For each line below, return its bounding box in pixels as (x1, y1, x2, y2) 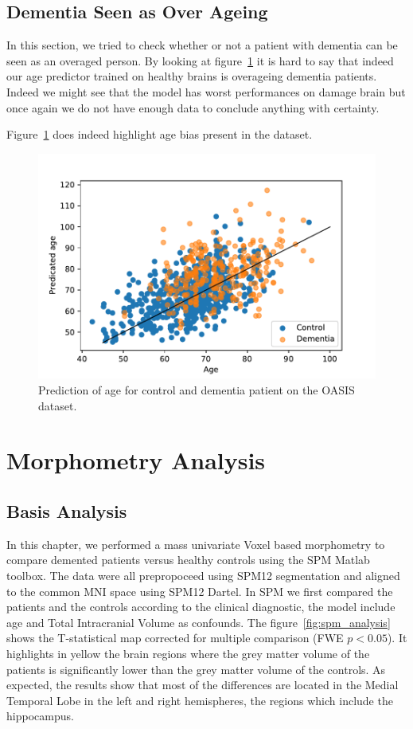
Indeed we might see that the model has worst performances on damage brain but (6, 83, 406, 100)
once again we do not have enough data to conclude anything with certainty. (6, 99, 380, 116)
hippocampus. (6, 707, 74, 724)
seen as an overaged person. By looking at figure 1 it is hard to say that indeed (6, 52, 394, 69)
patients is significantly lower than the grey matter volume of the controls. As (6, 660, 386, 677)
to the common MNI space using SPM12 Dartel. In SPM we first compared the (6, 582, 393, 599)
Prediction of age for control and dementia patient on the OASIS (38, 382, 355, 398)
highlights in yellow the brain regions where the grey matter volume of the (6, 645, 370, 661)
